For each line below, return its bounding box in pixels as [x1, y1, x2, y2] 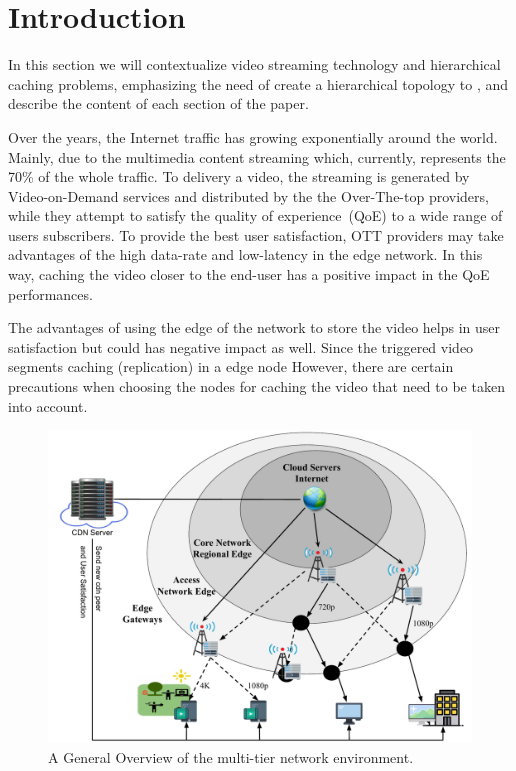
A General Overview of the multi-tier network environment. [48, 746, 414, 767]
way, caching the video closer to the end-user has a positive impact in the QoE [8, 264, 490, 285]
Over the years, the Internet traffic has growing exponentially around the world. [8, 126, 498, 147]
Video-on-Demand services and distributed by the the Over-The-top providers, [8, 185, 489, 206]
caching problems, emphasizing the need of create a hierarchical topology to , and [8, 73, 509, 94]
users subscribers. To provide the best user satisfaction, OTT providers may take [8, 224, 504, 245]
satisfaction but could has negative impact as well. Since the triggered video [8, 336, 474, 357]
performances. [8, 283, 93, 304]
